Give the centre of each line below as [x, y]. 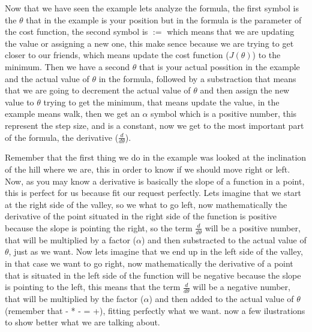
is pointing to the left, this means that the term [93, 287]
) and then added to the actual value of [221, 298]
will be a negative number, [241, 287]
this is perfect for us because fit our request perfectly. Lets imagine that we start [153, 193]
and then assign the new [245, 90]
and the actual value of [47, 78]
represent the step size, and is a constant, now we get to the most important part [154, 125]
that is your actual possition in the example [220, 66]
